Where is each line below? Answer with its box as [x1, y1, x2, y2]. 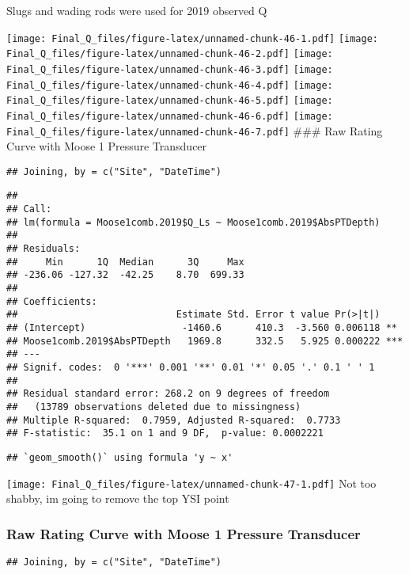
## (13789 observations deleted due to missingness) [6, 401, 301, 412]
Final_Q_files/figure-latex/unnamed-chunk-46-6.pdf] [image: [6, 110, 333, 122]
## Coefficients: [6, 295, 97, 307]
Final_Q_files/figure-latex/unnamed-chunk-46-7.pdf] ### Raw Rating [6, 122, 383, 139]
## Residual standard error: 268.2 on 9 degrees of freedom [6, 388, 330, 400]
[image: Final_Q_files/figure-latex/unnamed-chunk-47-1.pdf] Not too [6, 474, 377, 491]
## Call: [6, 203, 52, 215]
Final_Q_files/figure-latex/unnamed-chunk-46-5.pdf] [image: [6, 95, 333, 107]
